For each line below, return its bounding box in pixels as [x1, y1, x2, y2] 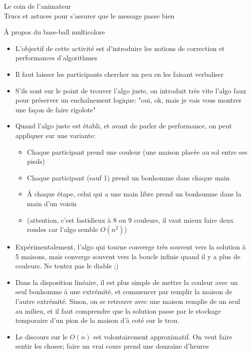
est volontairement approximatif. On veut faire [93, 331, 233, 341]
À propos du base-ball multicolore [4, 27, 105, 37]
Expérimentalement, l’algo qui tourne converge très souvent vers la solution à [15, 242, 246, 252]
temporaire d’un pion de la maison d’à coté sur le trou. [15, 315, 179, 325]
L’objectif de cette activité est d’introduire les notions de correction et [15, 43, 225, 53]
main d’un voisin [27, 198, 77, 208]
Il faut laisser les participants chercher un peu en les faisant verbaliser [15, 69, 224, 79]
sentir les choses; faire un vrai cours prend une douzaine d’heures [15, 341, 209, 351]
